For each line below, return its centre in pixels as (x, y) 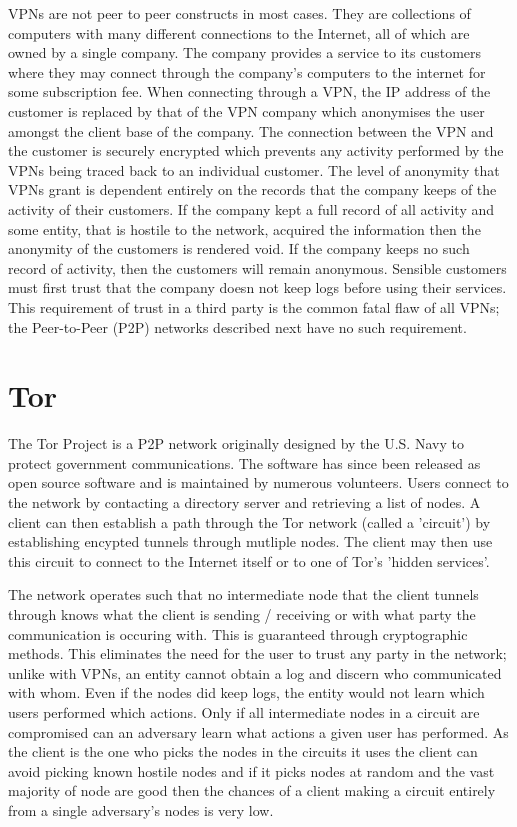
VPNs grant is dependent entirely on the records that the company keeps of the (252, 189)
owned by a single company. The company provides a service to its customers (245, 52)
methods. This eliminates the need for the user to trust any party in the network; (257, 653)
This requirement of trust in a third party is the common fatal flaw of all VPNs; (254, 306)
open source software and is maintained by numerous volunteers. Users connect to (258, 482)
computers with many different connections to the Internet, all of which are (239, 32)
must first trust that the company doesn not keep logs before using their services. (257, 287)
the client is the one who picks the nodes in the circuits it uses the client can (243, 751)
